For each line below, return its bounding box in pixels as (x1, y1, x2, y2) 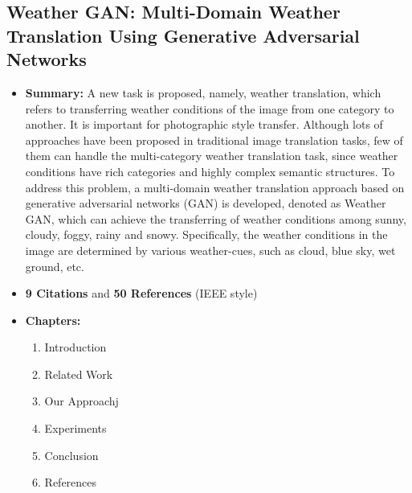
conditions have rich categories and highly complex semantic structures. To (25, 162, 395, 179)
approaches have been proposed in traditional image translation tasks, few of (25, 131, 403, 148)
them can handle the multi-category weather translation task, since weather (25, 147, 398, 164)
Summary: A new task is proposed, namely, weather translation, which (25, 84, 381, 101)
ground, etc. (25, 257, 84, 274)
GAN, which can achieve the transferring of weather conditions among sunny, (25, 210, 406, 227)
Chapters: (25, 311, 81, 328)
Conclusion (44, 446, 99, 463)
